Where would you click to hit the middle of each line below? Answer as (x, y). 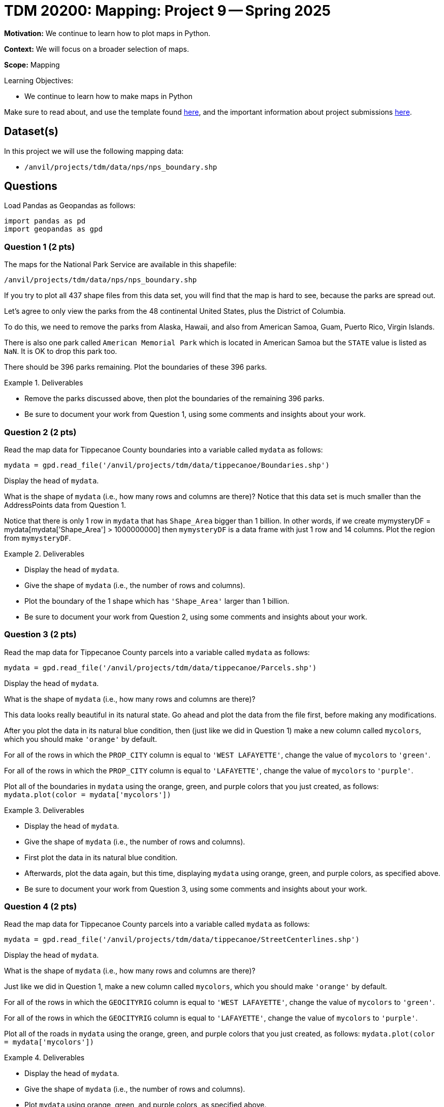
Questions (31, 186)
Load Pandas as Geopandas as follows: (70, 206)
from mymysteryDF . (38, 538)
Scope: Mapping (32, 64)
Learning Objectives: (39, 80)
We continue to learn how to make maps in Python (108, 96)
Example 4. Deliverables (44, 1058)
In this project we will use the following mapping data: (94, 151)
